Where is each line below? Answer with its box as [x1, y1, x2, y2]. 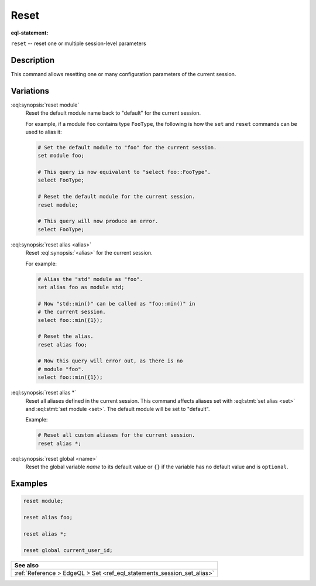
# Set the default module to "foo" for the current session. [37, 144, 217, 150]
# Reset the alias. [37, 333, 94, 340]
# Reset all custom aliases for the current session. [37, 432, 195, 438]
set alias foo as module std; [37, 284, 125, 290]
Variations [11, 85, 50, 96]
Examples [11, 478, 48, 488]
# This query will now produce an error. [37, 218, 159, 225]
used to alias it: [25, 128, 62, 135]
